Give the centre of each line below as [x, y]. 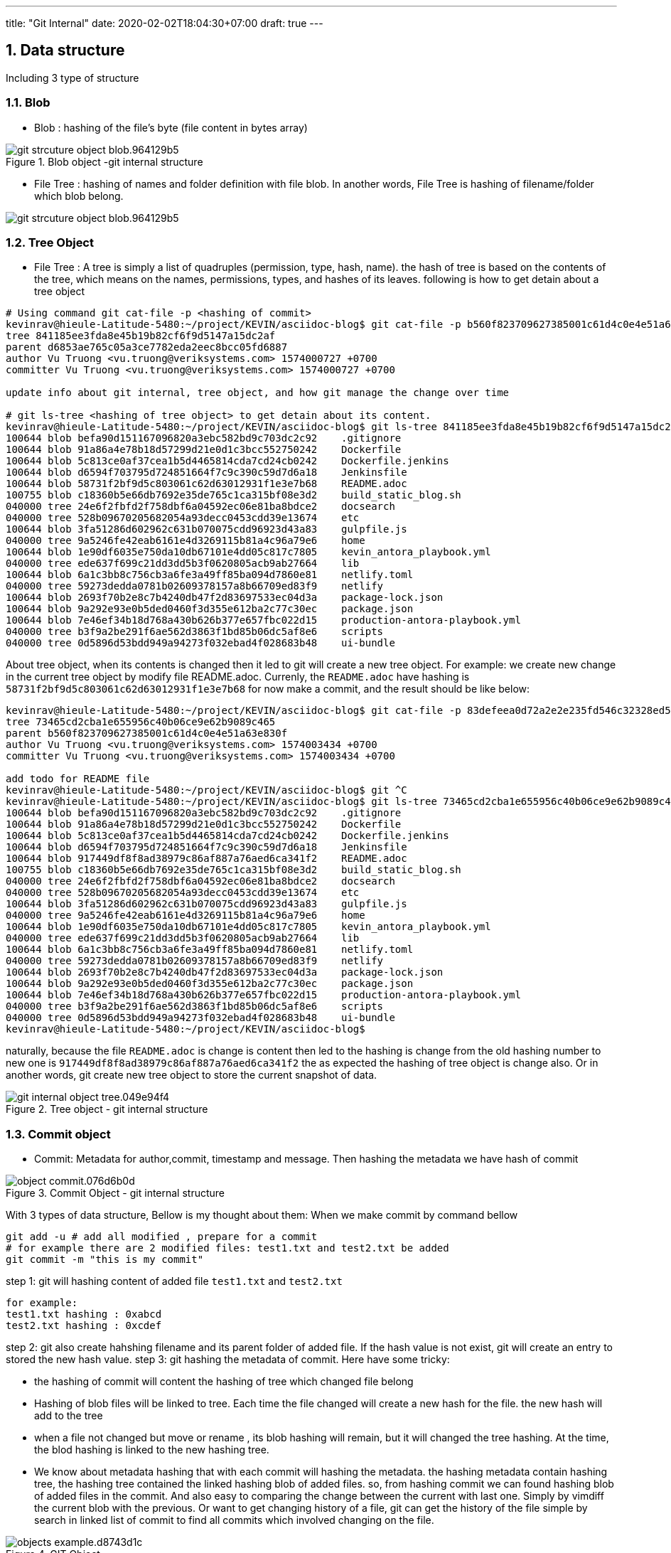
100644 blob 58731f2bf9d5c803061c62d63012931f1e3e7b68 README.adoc [206, 484]
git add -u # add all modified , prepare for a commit [162, 1237]
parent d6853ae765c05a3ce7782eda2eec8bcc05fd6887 [147, 347]
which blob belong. [79, 196]
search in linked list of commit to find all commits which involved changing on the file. [234, 1520]
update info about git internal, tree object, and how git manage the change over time [258, 393]
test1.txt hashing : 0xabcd [84, 1314]
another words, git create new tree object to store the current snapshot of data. [192, 1075]
